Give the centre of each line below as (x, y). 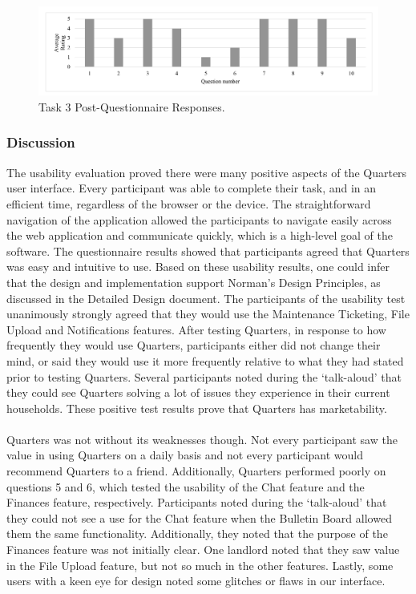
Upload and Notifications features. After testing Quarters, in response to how (196, 329)
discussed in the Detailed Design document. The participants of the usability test (206, 298)
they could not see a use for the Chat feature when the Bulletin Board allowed (199, 517)
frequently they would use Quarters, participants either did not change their (194, 345)
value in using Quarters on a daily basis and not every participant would (185, 455)
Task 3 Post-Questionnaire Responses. (132, 106)
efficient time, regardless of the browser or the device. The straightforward (189, 203)
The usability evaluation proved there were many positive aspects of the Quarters (207, 172)
